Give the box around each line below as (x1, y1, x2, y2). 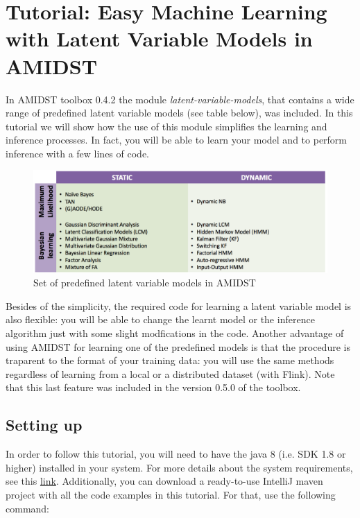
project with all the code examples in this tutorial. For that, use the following (6, 487, 336, 502)
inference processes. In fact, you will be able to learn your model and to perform (6, 132, 348, 147)
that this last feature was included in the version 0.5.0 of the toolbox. (6, 380, 301, 395)
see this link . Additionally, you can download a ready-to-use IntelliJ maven (6, 474, 323, 488)
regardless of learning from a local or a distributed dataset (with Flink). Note (6, 366, 335, 381)
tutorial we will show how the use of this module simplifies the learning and (6, 119, 327, 133)
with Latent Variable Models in (6, 24, 313, 53)
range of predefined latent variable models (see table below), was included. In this (6, 105, 353, 120)
